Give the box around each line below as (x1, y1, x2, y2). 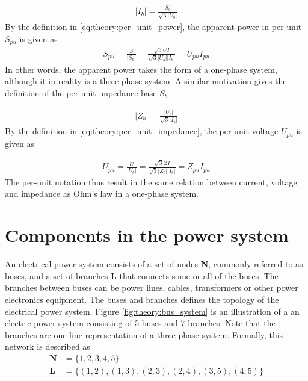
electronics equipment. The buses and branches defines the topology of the (5, 293, 279, 305)
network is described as (5, 340, 90, 353)
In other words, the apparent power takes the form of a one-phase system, (5, 63, 277, 75)
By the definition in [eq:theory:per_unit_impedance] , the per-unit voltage (5, 125, 279, 137)
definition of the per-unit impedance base (5, 86, 157, 99)
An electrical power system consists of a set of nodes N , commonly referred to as (5, 258, 303, 270)
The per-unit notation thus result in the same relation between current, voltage (5, 175, 297, 188)
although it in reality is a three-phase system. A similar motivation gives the (5, 75, 287, 87)
